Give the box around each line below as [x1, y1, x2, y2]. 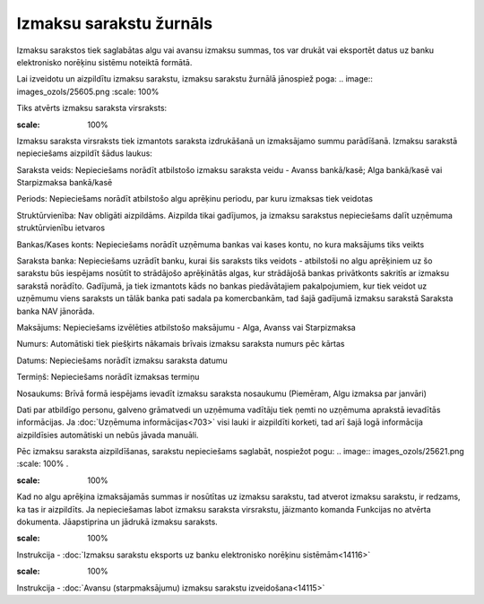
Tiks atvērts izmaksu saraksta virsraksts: [16, 103, 168, 114]
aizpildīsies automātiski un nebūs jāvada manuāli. [16, 429, 199, 440]
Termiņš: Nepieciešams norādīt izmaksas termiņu [16, 372, 200, 383]
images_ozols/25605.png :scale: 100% [16, 86, 160, 97]
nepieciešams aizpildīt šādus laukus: [16, 148, 152, 159]
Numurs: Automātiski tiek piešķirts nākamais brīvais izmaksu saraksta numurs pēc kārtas [16, 339, 345, 349]
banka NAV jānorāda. [16, 306, 95, 316]
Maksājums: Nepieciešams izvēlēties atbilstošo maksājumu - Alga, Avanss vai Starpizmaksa [16, 322, 356, 332]
